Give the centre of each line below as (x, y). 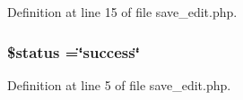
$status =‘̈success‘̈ (74, 51)
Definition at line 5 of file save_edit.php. (119, 84)
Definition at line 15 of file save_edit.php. (122, 12)
